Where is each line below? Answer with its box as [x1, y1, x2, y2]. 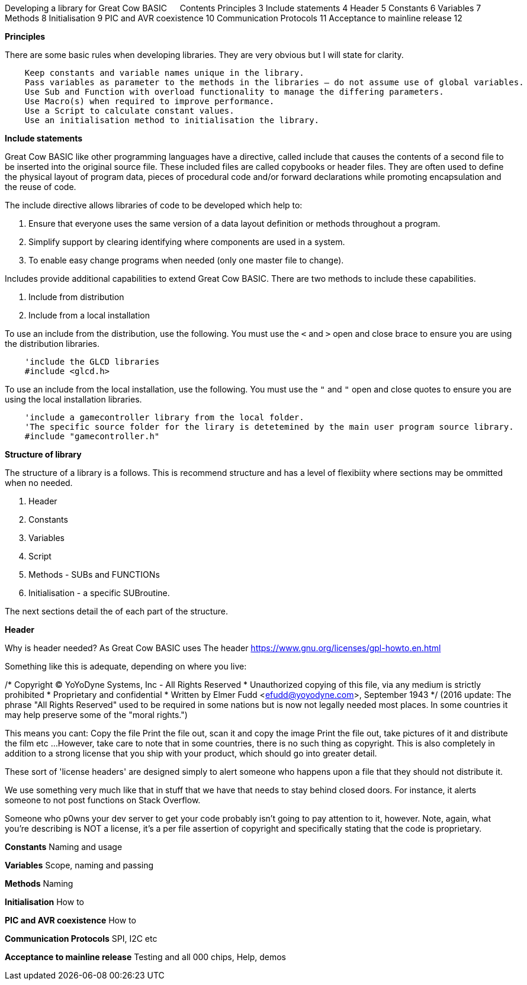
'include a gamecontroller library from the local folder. [24, 413, 304, 422]
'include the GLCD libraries [24, 357, 160, 366]
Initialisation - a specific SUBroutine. [28, 588, 170, 598]
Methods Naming [5, 878, 73, 889]
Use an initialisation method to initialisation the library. [24, 115, 320, 125]
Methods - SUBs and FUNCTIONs [28, 569, 160, 580]
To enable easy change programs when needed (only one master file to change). [28, 255, 344, 265]
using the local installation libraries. [5, 394, 142, 404]
